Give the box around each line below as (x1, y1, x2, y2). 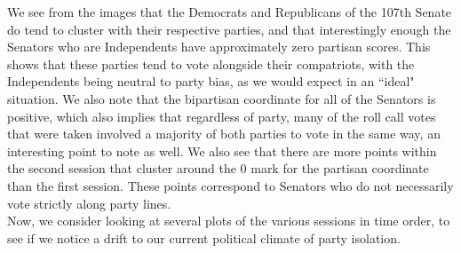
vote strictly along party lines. (7, 194, 171, 212)
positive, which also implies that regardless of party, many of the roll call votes (7, 107, 436, 125)
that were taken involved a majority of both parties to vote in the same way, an (7, 124, 441, 143)
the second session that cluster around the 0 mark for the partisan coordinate (7, 159, 429, 178)
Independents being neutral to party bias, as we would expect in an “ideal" (7, 72, 415, 91)
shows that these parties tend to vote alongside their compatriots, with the (7, 54, 415, 73)
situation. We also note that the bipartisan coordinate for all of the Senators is (7, 89, 436, 107)
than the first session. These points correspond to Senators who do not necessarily (7, 176, 454, 194)
